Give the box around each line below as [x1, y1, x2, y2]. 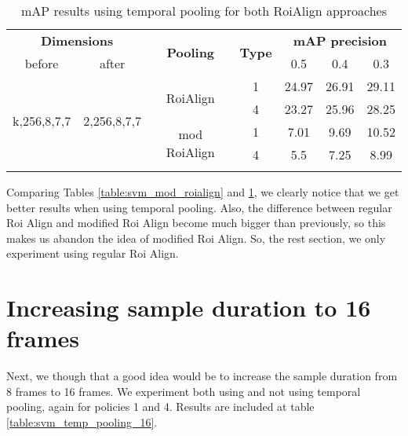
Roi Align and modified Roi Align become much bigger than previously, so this [6, 214, 386, 231]
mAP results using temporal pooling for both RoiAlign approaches [21, 2, 387, 20]
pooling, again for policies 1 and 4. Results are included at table [6, 398, 315, 415]
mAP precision [293, 31, 387, 49]
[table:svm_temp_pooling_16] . [6, 414, 158, 431]
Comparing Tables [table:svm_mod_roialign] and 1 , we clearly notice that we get [6, 184, 399, 200]
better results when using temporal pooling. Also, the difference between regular [6, 199, 392, 215]
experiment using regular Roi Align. [6, 245, 179, 262]
